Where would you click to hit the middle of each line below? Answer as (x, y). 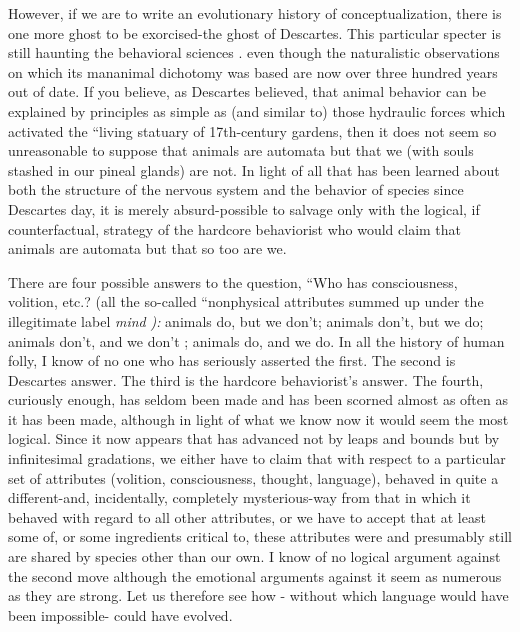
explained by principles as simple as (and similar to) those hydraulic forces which (257, 110)
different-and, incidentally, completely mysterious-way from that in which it (239, 497)
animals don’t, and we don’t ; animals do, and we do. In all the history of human (256, 340)
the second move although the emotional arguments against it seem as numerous (255, 575)
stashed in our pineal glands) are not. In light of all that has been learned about (254, 169)
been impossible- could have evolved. (120, 614)
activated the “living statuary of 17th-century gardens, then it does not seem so (252, 130)
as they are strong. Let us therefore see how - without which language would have (258, 595)
